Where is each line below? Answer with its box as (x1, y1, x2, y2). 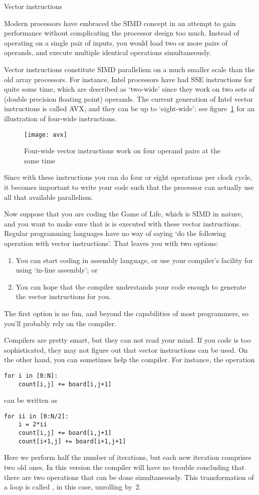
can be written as (4, 395, 58, 405)
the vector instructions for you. (16, 291, 111, 302)
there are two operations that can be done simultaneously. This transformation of (4, 471, 254, 482)
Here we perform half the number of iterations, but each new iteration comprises (4, 452, 251, 462)
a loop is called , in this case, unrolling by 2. (4, 481, 141, 492)
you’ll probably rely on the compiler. (4, 318, 117, 328)
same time (24, 155, 56, 165)
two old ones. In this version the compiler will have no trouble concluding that (4, 462, 245, 472)
